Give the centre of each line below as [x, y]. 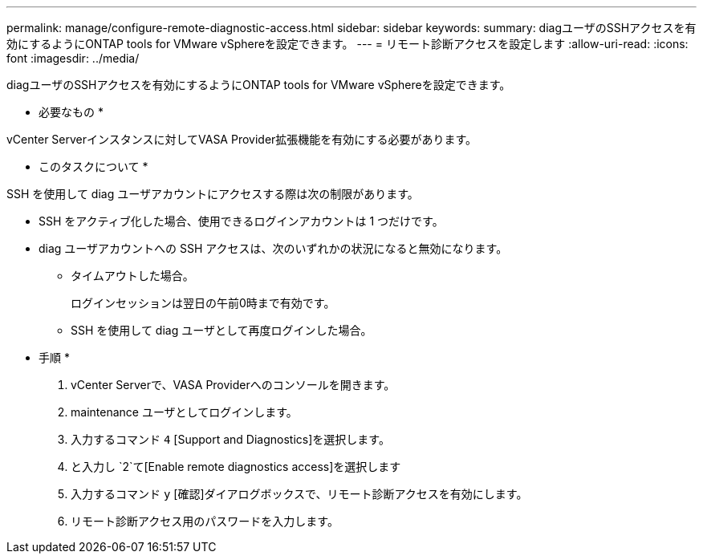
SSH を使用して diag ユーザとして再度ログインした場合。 [221, 330]
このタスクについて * [93, 166]
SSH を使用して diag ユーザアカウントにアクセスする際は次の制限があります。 [213, 194]
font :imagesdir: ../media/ [73, 58]
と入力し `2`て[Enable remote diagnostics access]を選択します [236, 467]
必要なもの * [71, 112]
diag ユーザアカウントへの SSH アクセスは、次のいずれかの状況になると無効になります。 [273, 248]
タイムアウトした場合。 [132, 276]
